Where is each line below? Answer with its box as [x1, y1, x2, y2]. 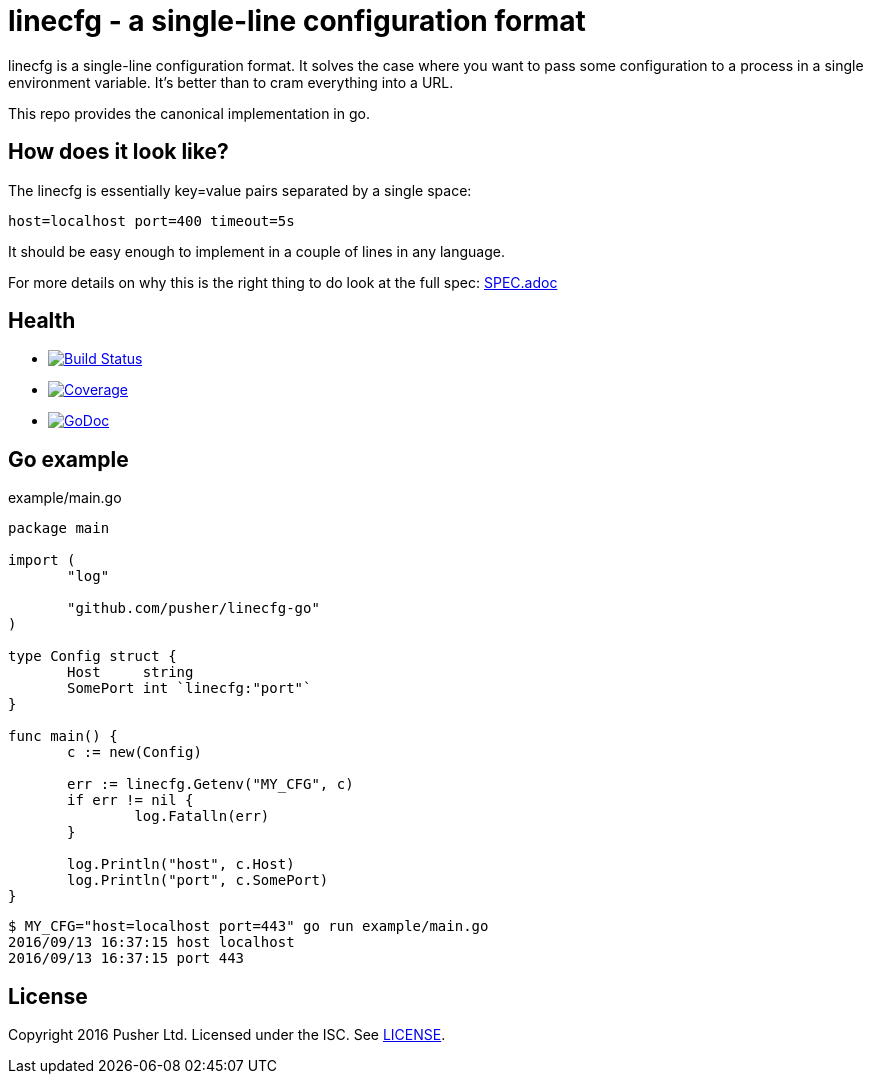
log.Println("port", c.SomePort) [67, 872, 329, 889]
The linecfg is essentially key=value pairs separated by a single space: [8, 181, 472, 199]
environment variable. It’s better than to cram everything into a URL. [8, 73, 454, 91]
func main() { [8, 728, 118, 745]
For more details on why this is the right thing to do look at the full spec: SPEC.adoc [8, 273, 558, 291]
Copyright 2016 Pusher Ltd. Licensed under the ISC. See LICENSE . [8, 1026, 446, 1044]
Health [8, 308, 76, 334]
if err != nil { [67, 792, 194, 809]
